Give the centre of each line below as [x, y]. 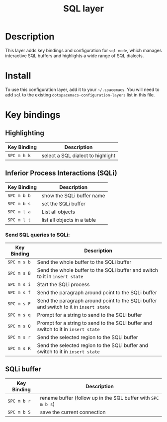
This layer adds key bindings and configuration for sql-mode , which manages [83, 50]
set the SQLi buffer [64, 203]
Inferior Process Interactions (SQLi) [61, 173]
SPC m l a [19, 211]
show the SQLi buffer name [73, 195]
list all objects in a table [69, 220]
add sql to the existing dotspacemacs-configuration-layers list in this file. [80, 94]
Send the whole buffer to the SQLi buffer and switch [97, 270]
